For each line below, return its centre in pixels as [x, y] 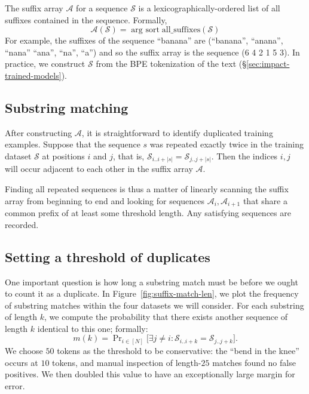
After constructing [39, 132]
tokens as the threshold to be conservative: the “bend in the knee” [178, 350]
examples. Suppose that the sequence [73, 144]
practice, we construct [45, 64]
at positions [63, 156]
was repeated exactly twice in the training [227, 144]
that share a [265, 200]
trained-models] [33, 75]
